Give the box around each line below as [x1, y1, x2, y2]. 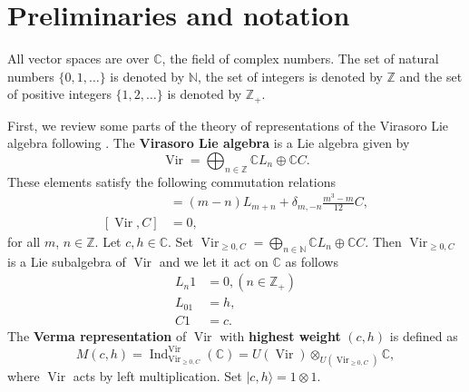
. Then [365, 231, 402, 250]
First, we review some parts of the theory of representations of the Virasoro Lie [7, 115, 449, 134]
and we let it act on [159, 251, 269, 270]
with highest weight [220, 326, 341, 345]
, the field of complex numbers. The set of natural [161, 49, 439, 68]
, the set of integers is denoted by [197, 66, 383, 85]
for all [7, 231, 41, 250]
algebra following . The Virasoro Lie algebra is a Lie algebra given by [7, 133, 410, 152]
